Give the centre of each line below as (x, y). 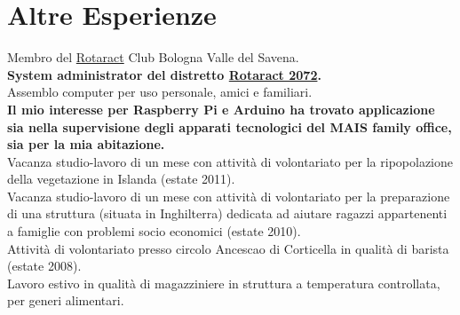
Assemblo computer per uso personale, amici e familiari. (160, 92)
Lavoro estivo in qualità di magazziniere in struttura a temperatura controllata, (224, 283)
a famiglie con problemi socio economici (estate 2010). (154, 231)
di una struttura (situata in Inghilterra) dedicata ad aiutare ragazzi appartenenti (227, 213)
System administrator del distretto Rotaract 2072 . (164, 74)
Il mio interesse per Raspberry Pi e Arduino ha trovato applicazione (221, 109)
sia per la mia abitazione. (86, 144)
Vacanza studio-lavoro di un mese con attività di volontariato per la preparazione (229, 196)
